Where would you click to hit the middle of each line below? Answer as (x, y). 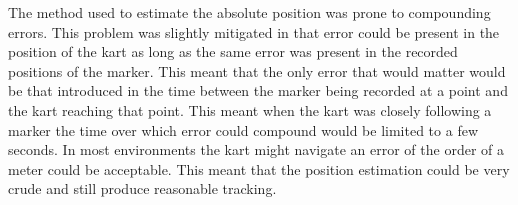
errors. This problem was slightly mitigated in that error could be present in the (254, 31)
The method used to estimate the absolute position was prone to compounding (249, 12)
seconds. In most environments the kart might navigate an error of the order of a (256, 149)
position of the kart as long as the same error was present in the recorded (233, 51)
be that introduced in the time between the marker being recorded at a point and (258, 90)
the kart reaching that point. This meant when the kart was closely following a (250, 109)
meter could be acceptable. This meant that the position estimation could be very (259, 168)
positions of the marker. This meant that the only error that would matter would (257, 70)
